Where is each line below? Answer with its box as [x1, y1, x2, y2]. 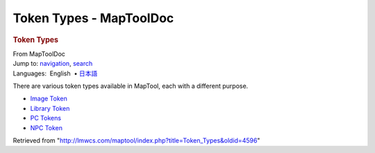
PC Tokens [30, 114, 62, 123]
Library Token [30, 104, 70, 112]
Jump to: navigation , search [12, 60, 93, 68]
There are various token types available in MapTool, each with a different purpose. [12, 82, 249, 90]
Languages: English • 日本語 [12, 69, 98, 78]
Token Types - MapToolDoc [12, 10, 174, 26]
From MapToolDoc [12, 49, 66, 58]
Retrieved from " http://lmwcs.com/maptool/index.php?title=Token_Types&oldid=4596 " [12, 136, 260, 145]
